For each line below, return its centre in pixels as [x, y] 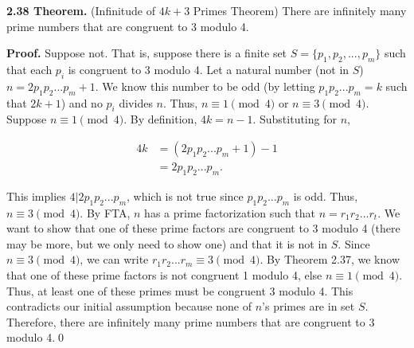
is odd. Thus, [326, 196]
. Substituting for [295, 119]
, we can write [114, 259]
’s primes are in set [309, 306]
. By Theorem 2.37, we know [330, 259]
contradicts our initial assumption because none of [129, 306]
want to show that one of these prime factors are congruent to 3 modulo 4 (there [203, 228]
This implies [36, 196]
